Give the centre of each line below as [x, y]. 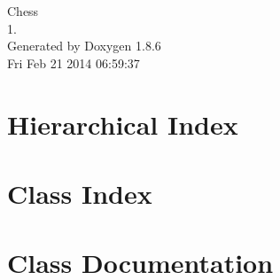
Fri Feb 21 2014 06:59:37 [74, 62]
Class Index [80, 193]
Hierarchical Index [123, 124]
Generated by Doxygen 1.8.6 [84, 46]
